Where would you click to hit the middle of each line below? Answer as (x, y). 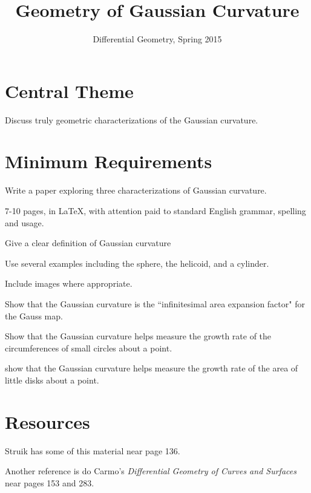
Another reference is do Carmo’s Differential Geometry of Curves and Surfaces (151, 471)
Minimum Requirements (109, 161)
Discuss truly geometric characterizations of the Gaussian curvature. (132, 119)
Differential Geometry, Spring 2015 (157, 39)
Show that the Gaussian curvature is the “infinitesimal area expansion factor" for (155, 303)
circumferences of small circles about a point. (89, 348)
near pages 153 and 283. (50, 482)
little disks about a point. (52, 380)
